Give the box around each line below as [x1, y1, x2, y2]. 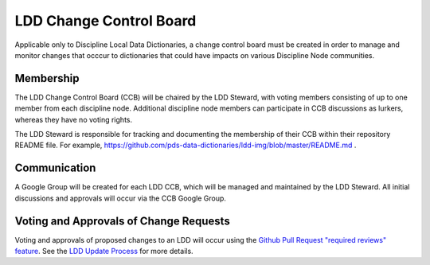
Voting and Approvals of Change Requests [14, 214, 230, 228]
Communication [14, 162, 96, 175]
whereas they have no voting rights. [14, 115, 133, 124]
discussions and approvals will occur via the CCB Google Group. [14, 193, 227, 203]
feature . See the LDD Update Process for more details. [14, 247, 194, 255]
